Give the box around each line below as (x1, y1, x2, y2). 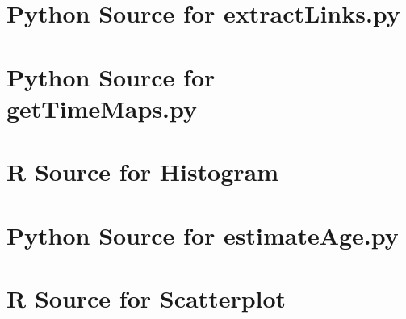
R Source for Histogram (6, 155, 279, 188)
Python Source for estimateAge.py (6, 218, 399, 251)
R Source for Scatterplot (6, 281, 287, 314)
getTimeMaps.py (6, 91, 198, 124)
